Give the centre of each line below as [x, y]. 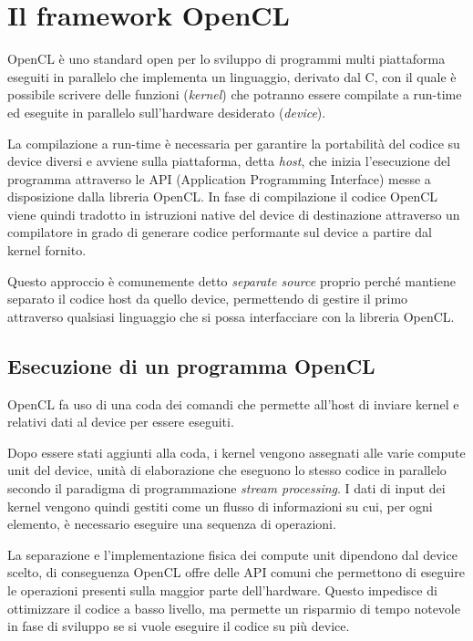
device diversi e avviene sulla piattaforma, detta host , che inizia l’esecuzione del [229, 161]
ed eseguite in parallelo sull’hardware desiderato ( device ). [167, 112]
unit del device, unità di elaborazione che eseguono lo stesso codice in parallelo [227, 470]
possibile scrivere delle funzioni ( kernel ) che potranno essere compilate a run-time [235, 94]
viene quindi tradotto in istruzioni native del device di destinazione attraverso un [234, 214]
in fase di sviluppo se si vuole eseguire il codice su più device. [179, 626]
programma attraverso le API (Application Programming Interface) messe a [219, 178]
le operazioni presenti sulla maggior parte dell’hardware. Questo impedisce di [222, 589]
